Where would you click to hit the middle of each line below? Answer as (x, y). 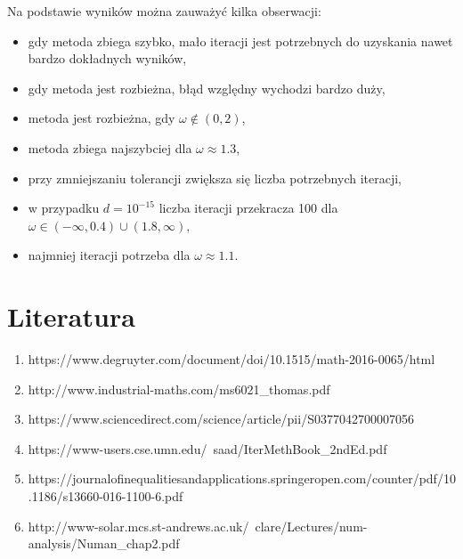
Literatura (71, 316)
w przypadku (64, 208)
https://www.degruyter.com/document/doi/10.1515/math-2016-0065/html (231, 359)
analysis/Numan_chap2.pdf (104, 543)
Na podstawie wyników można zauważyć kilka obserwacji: (164, 11)
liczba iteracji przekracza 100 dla (248, 208)
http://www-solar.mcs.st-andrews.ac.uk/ (138, 526)
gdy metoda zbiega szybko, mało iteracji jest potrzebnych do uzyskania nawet (240, 41)
